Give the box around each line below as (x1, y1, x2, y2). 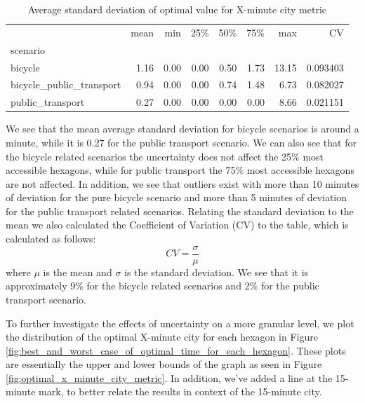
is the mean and (43, 264, 112, 279)
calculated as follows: (6, 231, 96, 246)
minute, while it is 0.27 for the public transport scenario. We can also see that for (6, 135, 357, 149)
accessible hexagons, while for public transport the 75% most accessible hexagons (6, 163, 354, 177)
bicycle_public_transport (11, 77, 121, 92)
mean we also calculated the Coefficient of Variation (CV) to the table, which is (6, 217, 349, 232)
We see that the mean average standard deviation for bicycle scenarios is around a (6, 121, 359, 136)
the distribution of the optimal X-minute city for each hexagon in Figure (6, 329, 318, 344)
